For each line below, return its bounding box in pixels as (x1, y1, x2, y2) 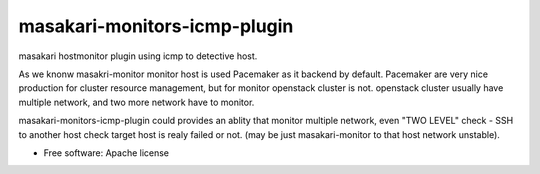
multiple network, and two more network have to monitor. (18, 96, 255, 108)
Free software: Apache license (43, 146, 170, 159)
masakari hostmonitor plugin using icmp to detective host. (18, 50, 258, 62)
